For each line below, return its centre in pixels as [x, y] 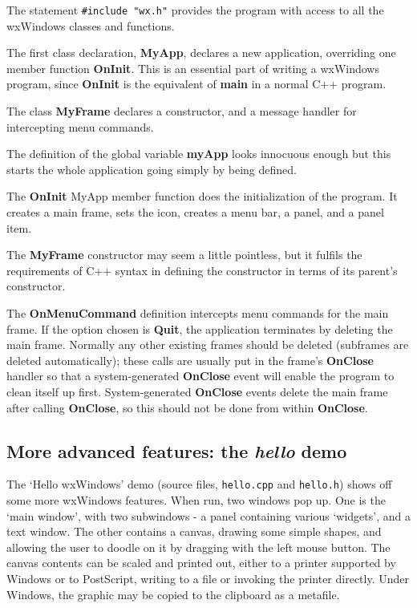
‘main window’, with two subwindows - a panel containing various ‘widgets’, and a [208, 515]
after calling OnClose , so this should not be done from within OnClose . [187, 407]
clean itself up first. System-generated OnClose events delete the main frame [197, 391]
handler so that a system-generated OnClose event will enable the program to [200, 376]
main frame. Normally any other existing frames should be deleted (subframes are [208, 345]
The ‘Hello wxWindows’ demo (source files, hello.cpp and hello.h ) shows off [199, 484]
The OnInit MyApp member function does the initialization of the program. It [202, 196]
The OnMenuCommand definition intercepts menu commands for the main [198, 312]
